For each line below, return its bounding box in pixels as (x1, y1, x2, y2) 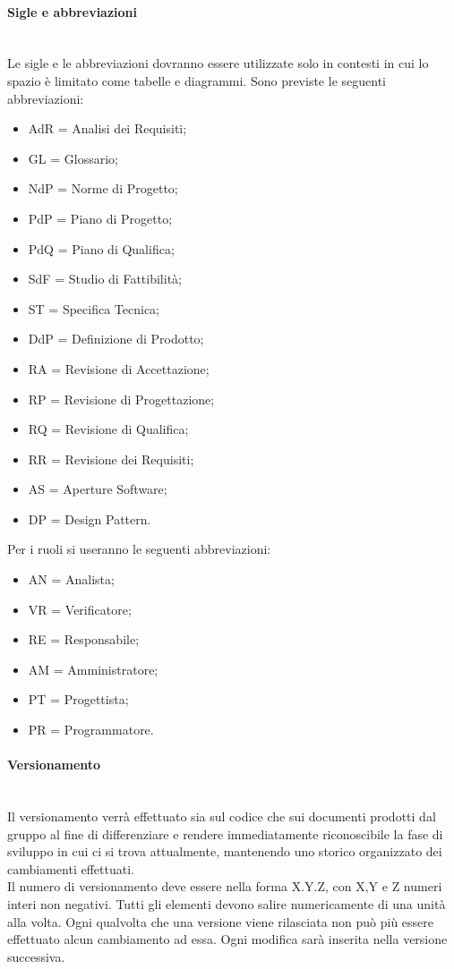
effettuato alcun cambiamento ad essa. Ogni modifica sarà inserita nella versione (7, 930, 448, 948)
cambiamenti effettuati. (7, 859, 134, 878)
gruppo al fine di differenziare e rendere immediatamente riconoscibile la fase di (7, 824, 443, 843)
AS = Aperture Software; (28, 480, 167, 498)
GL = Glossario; (28, 149, 118, 167)
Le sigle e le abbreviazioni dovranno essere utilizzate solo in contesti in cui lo (7, 54, 429, 72)
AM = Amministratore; (28, 659, 158, 678)
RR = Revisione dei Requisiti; (28, 449, 194, 468)
